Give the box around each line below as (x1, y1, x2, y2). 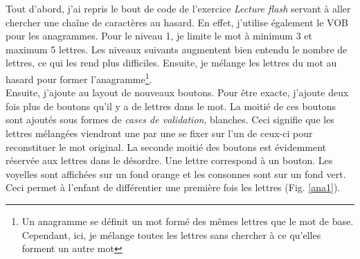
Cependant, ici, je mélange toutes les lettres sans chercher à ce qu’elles (21, 227, 321, 242)
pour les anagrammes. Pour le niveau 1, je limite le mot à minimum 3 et (6, 28, 312, 43)
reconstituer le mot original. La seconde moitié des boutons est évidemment (6, 139, 327, 154)
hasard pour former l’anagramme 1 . (6, 69, 152, 86)
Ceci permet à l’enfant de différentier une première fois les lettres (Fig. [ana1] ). (6, 180, 341, 195)
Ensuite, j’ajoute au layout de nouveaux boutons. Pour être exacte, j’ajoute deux (6, 85, 349, 100)
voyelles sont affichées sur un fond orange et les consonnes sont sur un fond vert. (6, 166, 346, 181)
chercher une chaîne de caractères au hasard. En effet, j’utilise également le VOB (6, 15, 349, 29)
